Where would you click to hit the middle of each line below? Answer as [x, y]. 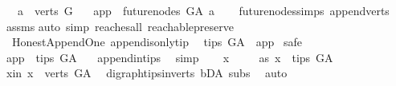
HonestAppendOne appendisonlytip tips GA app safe [157, 42]
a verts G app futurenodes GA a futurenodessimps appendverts [203, 10]
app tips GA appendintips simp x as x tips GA [169, 57]
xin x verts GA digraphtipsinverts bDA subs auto [147, 73]
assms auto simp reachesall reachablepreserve [120, 26]
